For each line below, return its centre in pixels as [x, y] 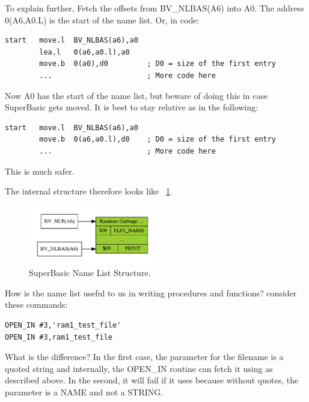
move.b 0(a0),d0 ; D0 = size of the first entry [158, 64]
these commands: [36, 304]
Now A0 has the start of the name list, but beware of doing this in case [136, 95]
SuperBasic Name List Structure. [90, 273]
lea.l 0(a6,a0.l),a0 [84, 52]
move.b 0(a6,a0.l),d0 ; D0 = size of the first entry [158, 139]
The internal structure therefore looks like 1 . [89, 191]
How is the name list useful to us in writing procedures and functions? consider [151, 292]
